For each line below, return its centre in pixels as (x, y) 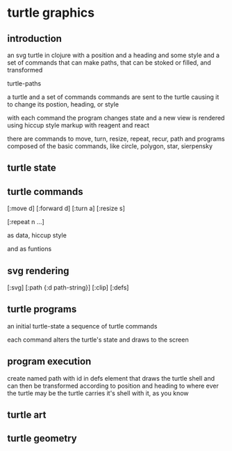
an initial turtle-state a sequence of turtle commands (82, 326)
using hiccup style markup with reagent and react (78, 125)
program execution (49, 362)
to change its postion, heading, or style (63, 104)
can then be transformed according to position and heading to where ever (113, 386)
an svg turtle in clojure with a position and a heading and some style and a (114, 55)
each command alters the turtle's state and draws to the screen (98, 340)
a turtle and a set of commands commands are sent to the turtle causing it (113, 97)
